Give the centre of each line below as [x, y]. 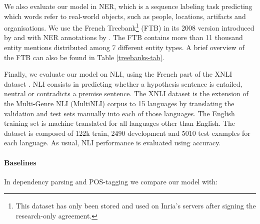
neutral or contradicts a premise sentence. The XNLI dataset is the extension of [126, 93]
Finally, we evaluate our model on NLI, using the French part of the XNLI [118, 74]
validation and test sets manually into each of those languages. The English [119, 113]
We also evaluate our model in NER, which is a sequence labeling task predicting [128, 6]
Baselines [20, 162]
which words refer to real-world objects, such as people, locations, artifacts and [125, 16]
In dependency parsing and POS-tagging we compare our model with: [111, 181]
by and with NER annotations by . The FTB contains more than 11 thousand [123, 37]
